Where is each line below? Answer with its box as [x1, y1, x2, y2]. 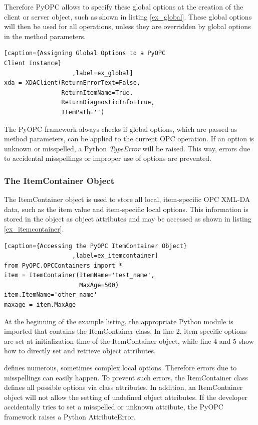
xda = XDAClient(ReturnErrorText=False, [4, 79, 141, 87]
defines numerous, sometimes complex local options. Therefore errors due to [4, 362, 237, 373]
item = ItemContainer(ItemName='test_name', [4, 272, 155, 279]
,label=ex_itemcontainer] [72, 252, 158, 260]
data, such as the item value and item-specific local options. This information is [4, 203, 248, 214]
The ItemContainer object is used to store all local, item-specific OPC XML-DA [4, 194, 250, 204]
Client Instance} [4, 59, 62, 67]
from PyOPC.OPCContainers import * [4, 262, 123, 269]
